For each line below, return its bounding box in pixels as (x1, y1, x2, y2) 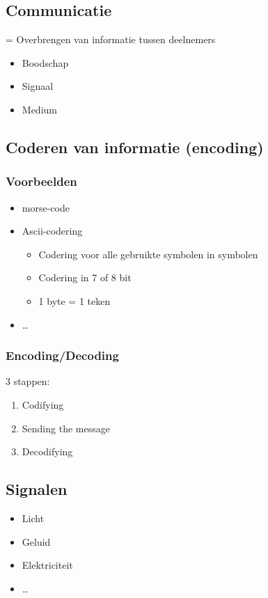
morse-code (22, 200, 70, 214)
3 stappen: (6, 374, 50, 388)
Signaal (22, 79, 54, 93)
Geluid (22, 534, 51, 549)
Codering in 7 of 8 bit (38, 270, 132, 285)
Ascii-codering (22, 223, 83, 238)
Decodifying (22, 444, 73, 459)
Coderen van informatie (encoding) (6, 136, 264, 157)
